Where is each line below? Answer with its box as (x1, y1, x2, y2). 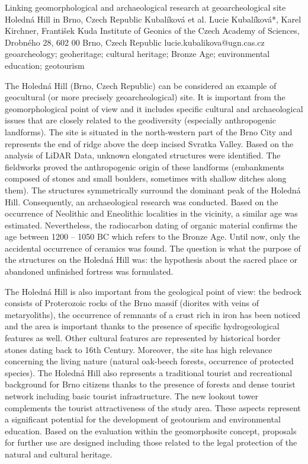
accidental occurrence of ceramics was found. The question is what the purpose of (5, 241, 301, 254)
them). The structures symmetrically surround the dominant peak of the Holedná (5, 183, 301, 196)
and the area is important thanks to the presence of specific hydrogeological (5, 320, 280, 332)
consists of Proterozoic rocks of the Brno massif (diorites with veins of (5, 297, 259, 309)
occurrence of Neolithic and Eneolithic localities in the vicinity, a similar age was (5, 207, 298, 220)
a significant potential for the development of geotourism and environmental (5, 413, 281, 425)
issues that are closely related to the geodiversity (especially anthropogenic (5, 114, 276, 126)
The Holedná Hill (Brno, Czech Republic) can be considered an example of (5, 79, 277, 91)
